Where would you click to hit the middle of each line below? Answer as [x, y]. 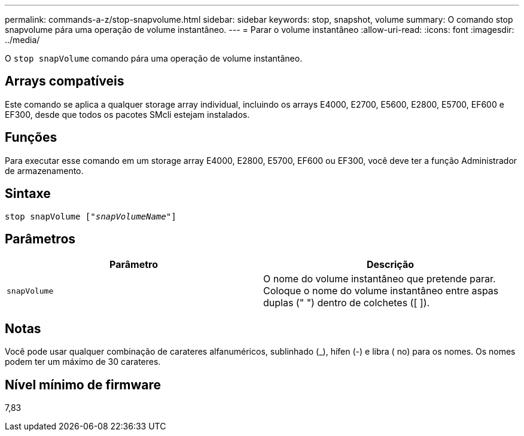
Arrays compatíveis [65, 81]
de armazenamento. [44, 170]
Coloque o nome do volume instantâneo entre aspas [381, 291]
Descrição [390, 265]
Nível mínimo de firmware [83, 385]
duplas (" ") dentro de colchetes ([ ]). [347, 303]
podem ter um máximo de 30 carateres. [83, 362]
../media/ [22, 40]
